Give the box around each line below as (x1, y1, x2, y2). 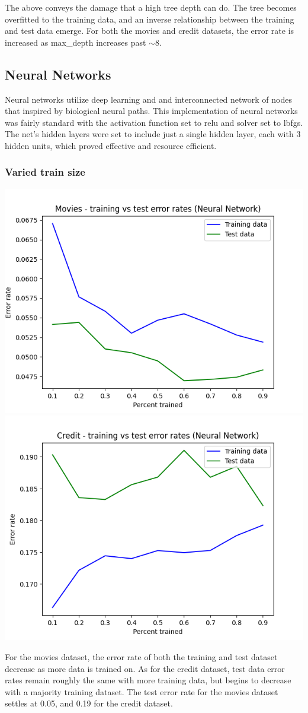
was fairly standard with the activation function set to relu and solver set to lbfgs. (5, 116, 303, 128)
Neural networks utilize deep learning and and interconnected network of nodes (5, 93, 292, 105)
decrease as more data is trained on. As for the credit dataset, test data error (5, 662, 285, 674)
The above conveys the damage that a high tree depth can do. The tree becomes (5, 1, 297, 13)
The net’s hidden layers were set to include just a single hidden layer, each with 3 (5, 128, 301, 140)
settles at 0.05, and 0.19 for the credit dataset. (5, 697, 173, 709)
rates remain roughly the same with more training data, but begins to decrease (5, 674, 291, 686)
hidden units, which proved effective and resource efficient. (5, 139, 217, 151)
